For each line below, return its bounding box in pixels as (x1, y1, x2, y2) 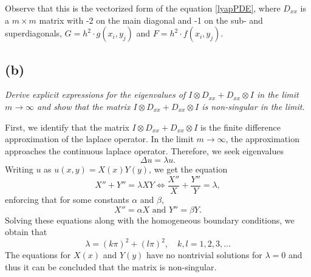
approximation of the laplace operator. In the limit (5, 132, 194, 145)
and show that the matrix (37, 100, 131, 112)
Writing (5, 163, 33, 176)
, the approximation (225, 132, 299, 145)
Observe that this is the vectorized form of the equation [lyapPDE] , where (5, 2, 281, 14)
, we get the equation (149, 163, 228, 176)
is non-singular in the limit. (202, 100, 305, 112)
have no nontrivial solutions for (146, 248, 262, 261)
